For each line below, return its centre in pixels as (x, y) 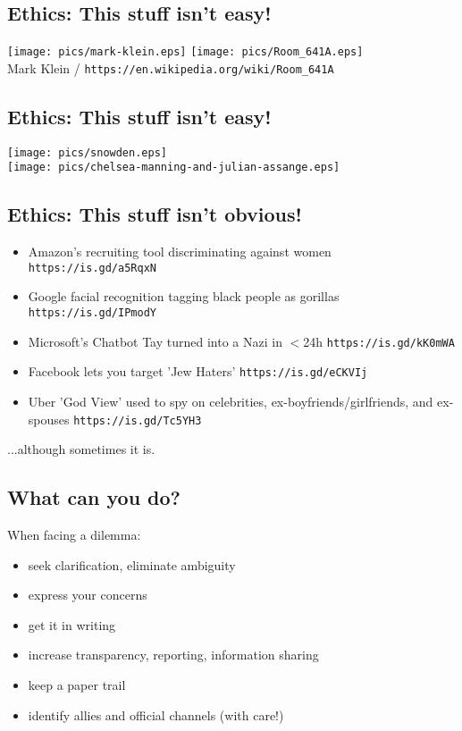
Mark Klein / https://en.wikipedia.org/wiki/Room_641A (171, 67)
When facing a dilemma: (74, 535)
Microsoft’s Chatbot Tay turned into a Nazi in (155, 341)
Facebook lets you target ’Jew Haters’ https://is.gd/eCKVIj (198, 371)
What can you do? (94, 497)
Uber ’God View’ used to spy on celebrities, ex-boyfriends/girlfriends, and (231, 402)
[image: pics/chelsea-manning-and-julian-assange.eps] (174, 168)
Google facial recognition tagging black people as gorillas (184, 296)
